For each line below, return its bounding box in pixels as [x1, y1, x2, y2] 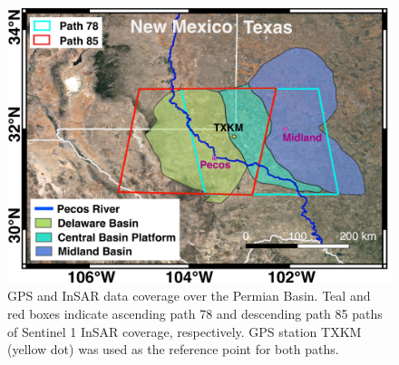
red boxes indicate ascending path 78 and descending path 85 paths [7, 303, 383, 322]
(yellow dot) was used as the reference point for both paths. [7, 340, 339, 359]
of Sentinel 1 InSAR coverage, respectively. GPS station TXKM [7, 322, 362, 341]
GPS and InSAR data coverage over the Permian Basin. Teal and [7, 286, 371, 305]
